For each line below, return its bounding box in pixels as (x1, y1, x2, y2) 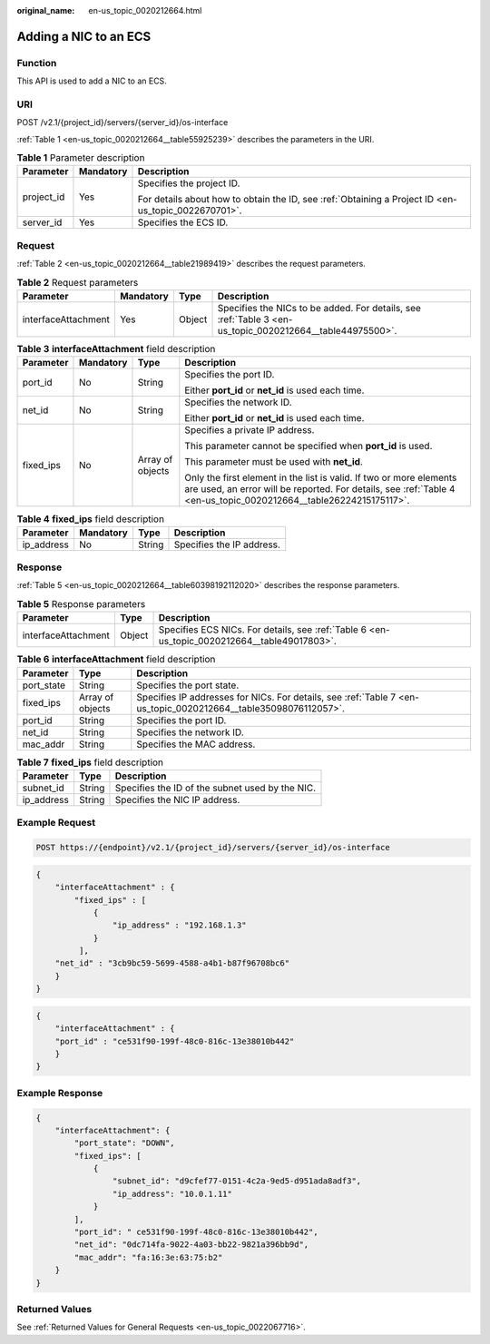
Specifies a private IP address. (184, 424, 315, 437)
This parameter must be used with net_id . (184, 456, 363, 468)
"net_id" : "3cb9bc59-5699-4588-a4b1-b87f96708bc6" (54, 958, 290, 968)
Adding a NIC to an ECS (16, 28, 152, 44)
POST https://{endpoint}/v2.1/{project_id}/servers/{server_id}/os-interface (35, 842, 390, 853)
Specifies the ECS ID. (137, 216, 229, 229)
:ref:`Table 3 (217, 313, 269, 326)
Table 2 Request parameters (16, 276, 139, 289)
